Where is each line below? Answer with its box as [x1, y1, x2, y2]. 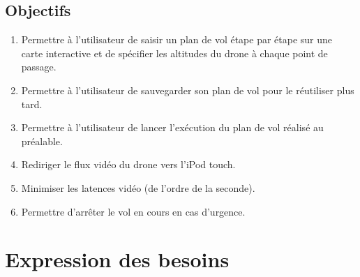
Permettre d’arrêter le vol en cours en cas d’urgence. [21, 204, 246, 218]
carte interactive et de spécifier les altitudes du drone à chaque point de [21, 45, 328, 60]
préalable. [21, 133, 63, 148]
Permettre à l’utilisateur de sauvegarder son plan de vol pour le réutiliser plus [21, 82, 354, 97]
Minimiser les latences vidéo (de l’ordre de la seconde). [21, 180, 255, 195]
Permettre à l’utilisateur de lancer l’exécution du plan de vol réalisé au [21, 120, 324, 135]
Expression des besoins [5, 245, 230, 274]
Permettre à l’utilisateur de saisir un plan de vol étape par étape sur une [21, 32, 333, 47]
